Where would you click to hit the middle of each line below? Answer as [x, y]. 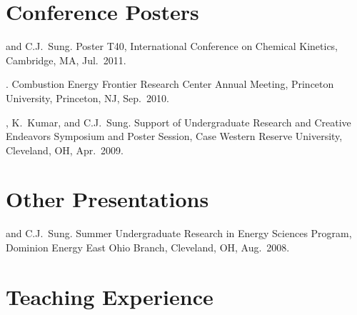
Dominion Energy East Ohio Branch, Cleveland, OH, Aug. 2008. [148, 247]
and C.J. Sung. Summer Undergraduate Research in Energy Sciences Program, [179, 233]
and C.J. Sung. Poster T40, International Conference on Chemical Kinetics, [172, 46]
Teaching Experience [110, 296]
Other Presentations [107, 199]
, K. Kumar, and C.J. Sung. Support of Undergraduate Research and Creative [178, 122]
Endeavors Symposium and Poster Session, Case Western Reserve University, [174, 136]
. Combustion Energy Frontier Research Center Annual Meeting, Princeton [170, 84]
